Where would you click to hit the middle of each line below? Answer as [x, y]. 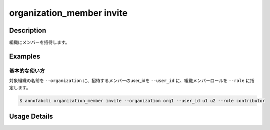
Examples [25, 56]
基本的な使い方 [27, 71]
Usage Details [31, 116]
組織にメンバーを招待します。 [39, 43]
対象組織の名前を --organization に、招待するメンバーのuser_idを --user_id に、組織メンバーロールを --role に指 [132, 81]
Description [28, 30]
